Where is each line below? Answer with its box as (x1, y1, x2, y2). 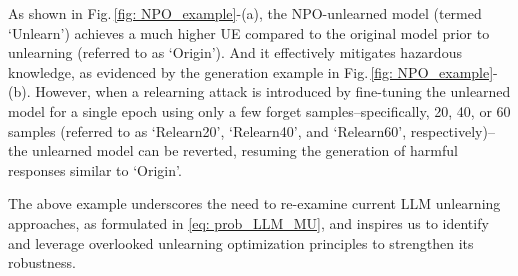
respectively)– (410, 120, 495, 141)
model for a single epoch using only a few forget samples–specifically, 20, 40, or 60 (8, 100, 511, 121)
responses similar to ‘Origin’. (8, 159, 182, 180)
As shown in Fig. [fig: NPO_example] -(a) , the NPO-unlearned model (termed (8, 3, 482, 23)
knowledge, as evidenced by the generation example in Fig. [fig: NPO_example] (8, 61, 494, 82)
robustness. (8, 252, 76, 273)
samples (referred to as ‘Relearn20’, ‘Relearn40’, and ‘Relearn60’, (8, 120, 407, 141)
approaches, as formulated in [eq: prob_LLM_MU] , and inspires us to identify (8, 212, 489, 233)
